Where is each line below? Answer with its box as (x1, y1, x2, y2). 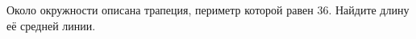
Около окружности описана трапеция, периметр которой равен (6, 2, 314, 18)
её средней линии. (6, 17, 96, 33)
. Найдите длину (328, 2, 410, 18)
